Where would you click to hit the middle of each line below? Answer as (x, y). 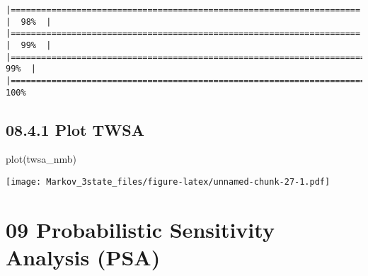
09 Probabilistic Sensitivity (140, 229)
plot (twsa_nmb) (41, 159)
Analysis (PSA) (83, 257)
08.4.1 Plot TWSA (75, 129)
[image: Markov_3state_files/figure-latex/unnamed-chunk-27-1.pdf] (168, 182)
